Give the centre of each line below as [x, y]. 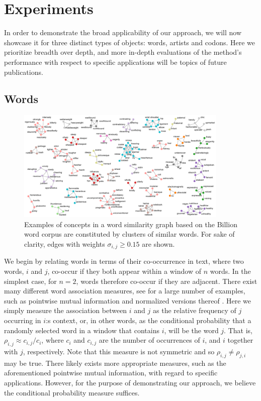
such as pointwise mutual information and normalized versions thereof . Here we [127, 300]
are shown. [158, 243]
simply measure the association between [66, 310]
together [240, 340]
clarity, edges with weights [65, 243]
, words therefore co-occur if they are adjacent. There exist [167, 281]
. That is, [238, 330]
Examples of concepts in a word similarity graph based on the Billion [131, 224]
